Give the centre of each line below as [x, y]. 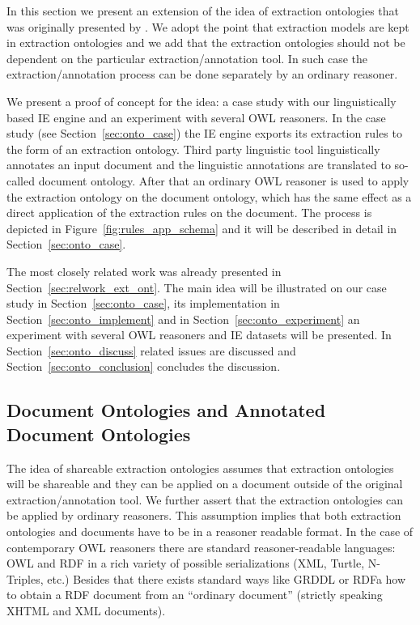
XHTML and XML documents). [86, 610]
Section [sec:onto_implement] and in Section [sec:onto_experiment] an [183, 319]
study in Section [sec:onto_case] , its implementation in [143, 303]
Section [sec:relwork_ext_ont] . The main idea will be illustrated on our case [197, 287]
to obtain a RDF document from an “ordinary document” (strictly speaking [195, 595]
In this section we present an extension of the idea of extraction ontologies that [203, 11]
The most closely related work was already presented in [144, 271]
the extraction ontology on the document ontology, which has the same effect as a [209, 196]
